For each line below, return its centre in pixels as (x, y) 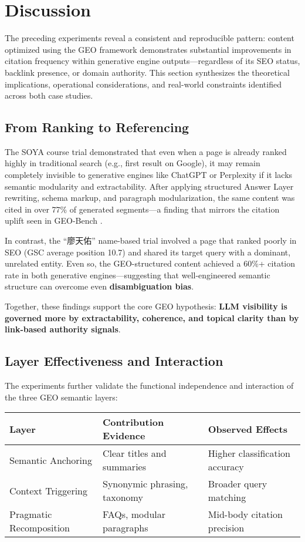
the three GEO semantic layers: (61, 397)
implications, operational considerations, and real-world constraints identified (143, 84)
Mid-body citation (245, 514)
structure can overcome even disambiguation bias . (99, 286)
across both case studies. (49, 95)
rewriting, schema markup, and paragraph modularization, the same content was (150, 198)
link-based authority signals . (63, 329)
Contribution (133, 422)
